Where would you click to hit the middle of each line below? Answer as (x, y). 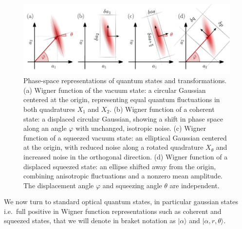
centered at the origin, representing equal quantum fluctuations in (122, 99)
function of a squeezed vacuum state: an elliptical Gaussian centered (125, 137)
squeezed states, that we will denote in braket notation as (90, 220)
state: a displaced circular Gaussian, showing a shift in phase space (123, 118)
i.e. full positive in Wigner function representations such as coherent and (113, 211)
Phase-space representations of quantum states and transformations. (125, 80)
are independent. (195, 185)
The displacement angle (59, 185)
